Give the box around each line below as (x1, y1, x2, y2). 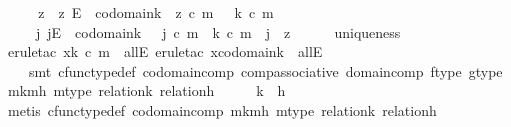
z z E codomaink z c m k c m (38, 2, 274, 22)
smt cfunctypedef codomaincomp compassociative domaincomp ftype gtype (28, 60, 503, 81)
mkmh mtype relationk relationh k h (7, 80, 286, 101)
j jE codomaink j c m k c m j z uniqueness (35, 21, 401, 42)
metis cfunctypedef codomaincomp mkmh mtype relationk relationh (7, 99, 437, 120)
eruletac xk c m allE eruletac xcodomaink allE (7, 41, 323, 62)
